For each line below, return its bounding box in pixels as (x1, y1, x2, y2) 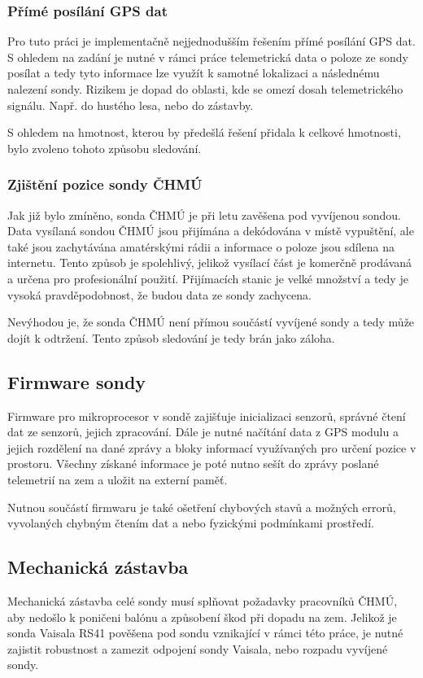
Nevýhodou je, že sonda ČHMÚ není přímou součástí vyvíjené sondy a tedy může (7, 313, 415, 330)
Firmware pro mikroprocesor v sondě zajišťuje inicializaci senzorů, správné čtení (7, 407, 406, 424)
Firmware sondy (7, 369, 146, 394)
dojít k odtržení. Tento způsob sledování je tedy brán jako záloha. (7, 329, 335, 346)
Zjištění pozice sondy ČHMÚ (7, 174, 203, 195)
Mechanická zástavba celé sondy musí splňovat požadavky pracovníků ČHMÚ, (7, 592, 398, 609)
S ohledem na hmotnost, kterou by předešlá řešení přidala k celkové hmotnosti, (7, 124, 401, 141)
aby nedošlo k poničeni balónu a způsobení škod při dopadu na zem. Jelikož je (7, 608, 397, 625)
